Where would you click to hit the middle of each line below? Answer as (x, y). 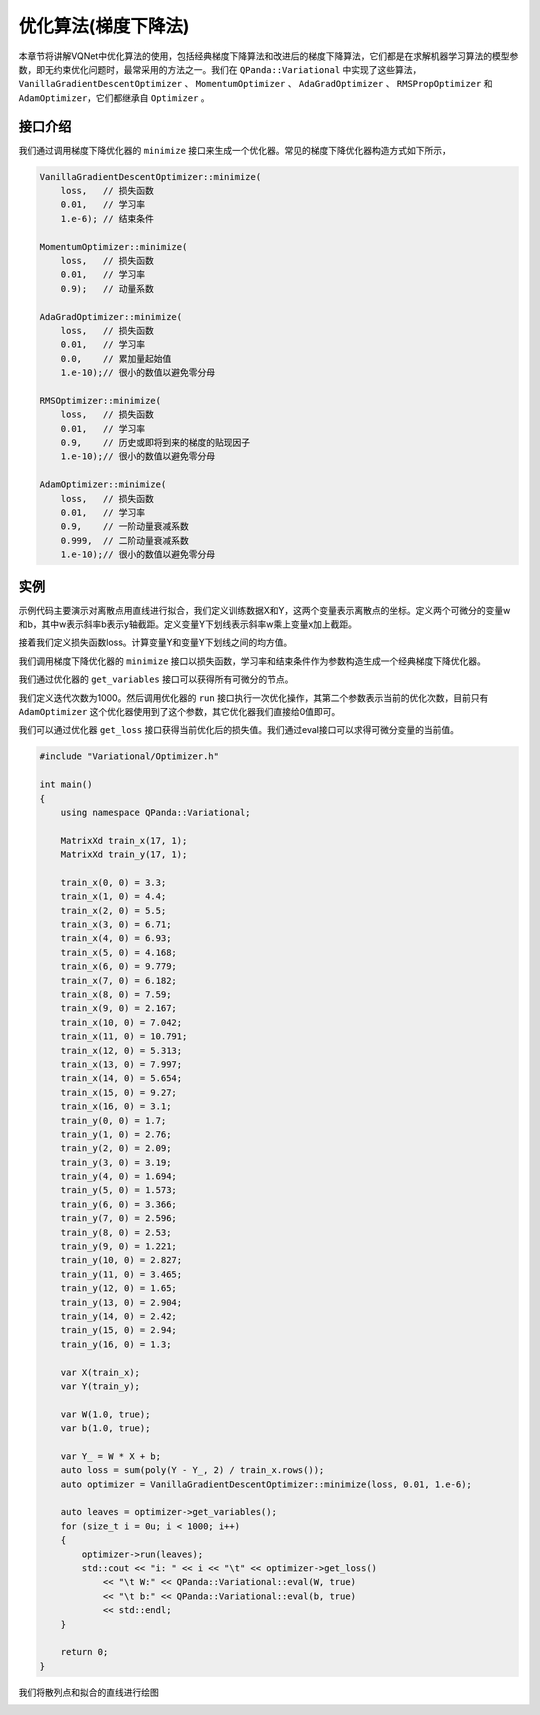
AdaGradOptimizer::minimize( (111, 316)
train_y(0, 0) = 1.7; (113, 1120)
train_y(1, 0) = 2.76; (116, 1134)
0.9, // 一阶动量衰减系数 (125, 526)
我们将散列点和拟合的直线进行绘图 (88, 1692)
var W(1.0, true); (105, 1414)
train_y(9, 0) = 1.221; (118, 1246)
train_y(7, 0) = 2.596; (118, 1218)
